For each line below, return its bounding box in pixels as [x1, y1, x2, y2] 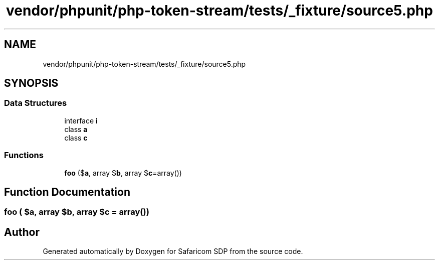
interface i [64, 116, 98, 125]
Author [4, 225, 40, 238]
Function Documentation [4, 185, 130, 198]
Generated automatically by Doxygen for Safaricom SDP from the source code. [43, 247, 303, 256]
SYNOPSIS [4, 77, 59, 90]
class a [64, 124, 88, 134]
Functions [4, 150, 44, 161]
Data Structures [4, 98, 67, 108]
